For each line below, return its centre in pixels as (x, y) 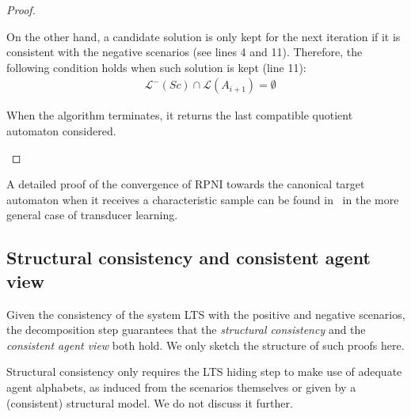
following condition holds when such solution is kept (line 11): (156, 67)
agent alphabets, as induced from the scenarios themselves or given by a (181, 387)
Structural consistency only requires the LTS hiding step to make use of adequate (204, 372)
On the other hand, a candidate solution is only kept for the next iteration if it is (204, 36)
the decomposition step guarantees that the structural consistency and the (186, 330)
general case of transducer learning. (92, 215)
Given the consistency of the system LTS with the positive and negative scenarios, (206, 314)
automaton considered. (61, 131)
